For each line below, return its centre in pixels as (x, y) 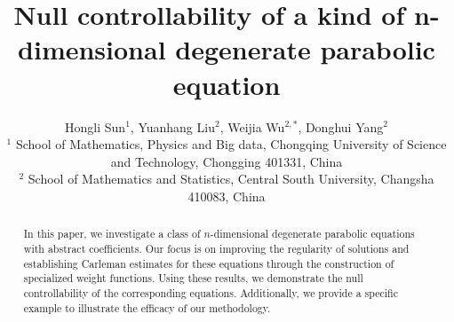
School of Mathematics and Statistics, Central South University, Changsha (231, 179)
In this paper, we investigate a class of (112, 234)
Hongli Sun (96, 126)
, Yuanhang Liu (172, 126)
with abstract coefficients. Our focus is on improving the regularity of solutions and (216, 248)
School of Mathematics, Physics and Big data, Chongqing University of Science (231, 144)
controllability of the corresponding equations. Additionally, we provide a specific (211, 292)
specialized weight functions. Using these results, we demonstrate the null (193, 278)
